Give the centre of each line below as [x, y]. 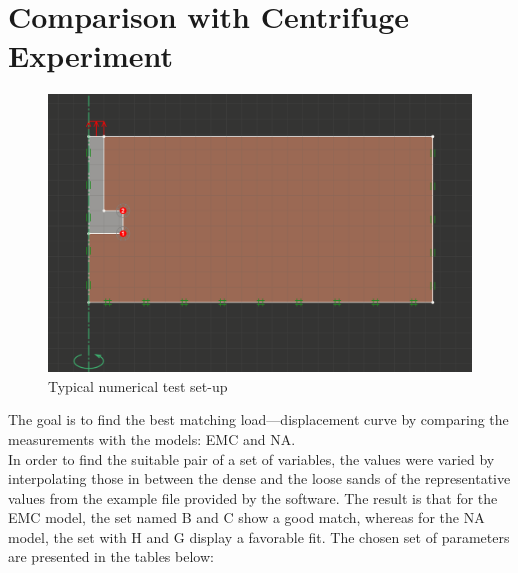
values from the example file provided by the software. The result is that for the [253, 497]
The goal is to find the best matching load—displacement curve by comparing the [258, 419]
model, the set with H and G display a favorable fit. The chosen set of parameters [259, 536]
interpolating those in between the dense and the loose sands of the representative [259, 478]
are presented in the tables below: [111, 556]
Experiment [91, 55]
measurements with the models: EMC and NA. [152, 438]
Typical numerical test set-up [138, 385]
